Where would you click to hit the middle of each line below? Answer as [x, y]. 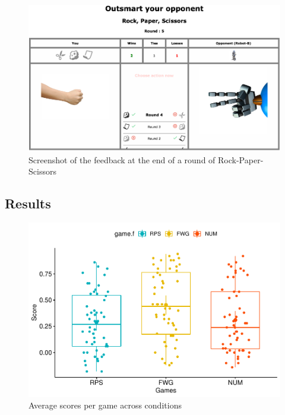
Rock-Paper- [241, 159]
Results [28, 203]
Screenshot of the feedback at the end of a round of [122, 159]
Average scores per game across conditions [105, 405]
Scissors [42, 171]
